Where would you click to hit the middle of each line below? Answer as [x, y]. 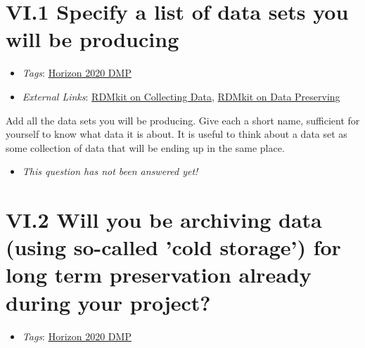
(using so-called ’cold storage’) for [173, 247]
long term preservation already [159, 275]
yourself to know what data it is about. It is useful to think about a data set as [177, 134]
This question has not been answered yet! [110, 171]
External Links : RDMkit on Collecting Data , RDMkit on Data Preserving [181, 96]
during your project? [108, 302]
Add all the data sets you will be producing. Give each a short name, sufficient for [183, 120]
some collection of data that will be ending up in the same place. [145, 147]
